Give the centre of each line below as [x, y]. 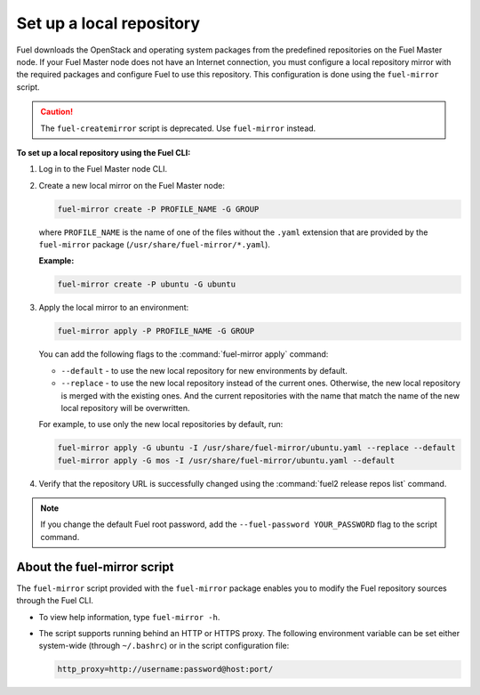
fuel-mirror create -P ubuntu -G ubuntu [146, 284]
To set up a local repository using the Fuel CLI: [104, 152]
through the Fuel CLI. [55, 601]
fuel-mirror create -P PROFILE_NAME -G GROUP [158, 209]
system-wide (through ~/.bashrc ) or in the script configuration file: [164, 646]
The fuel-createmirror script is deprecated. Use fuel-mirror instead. [178, 128]
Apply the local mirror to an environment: [114, 308]
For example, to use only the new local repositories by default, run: [161, 424]
